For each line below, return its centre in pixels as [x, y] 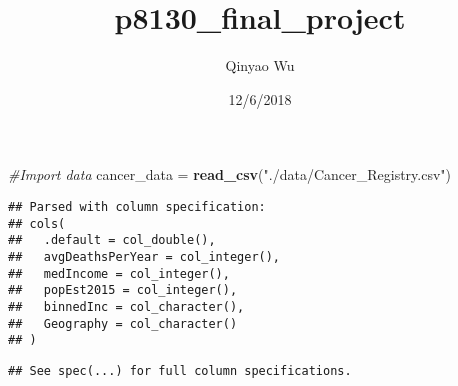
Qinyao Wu [260, 65]
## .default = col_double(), [112, 240]
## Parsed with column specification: [137, 206]
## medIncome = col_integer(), [119, 273]
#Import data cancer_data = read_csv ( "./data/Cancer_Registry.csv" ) [230, 174]
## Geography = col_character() [123, 323]
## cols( [37, 223]
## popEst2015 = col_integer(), [123, 290]
